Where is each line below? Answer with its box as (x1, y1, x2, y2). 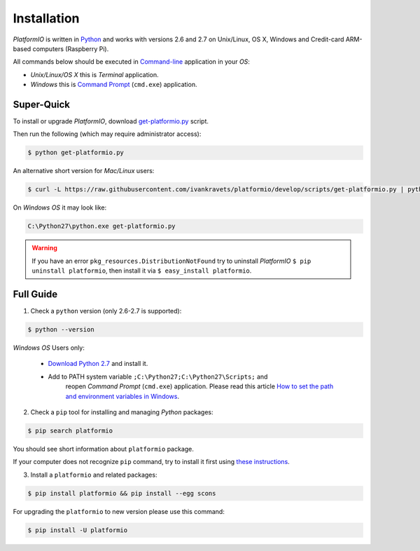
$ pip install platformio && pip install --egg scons (27, 489, 216, 497)
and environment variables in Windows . (65, 392, 180, 400)
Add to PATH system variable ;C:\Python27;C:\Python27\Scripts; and (48, 372, 268, 381)
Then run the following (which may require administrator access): (13, 130, 202, 138)
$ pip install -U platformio (27, 526, 128, 534)
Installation (13, 11, 80, 26)
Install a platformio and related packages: (30, 470, 157, 479)
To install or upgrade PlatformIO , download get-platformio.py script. (13, 117, 209, 125)
